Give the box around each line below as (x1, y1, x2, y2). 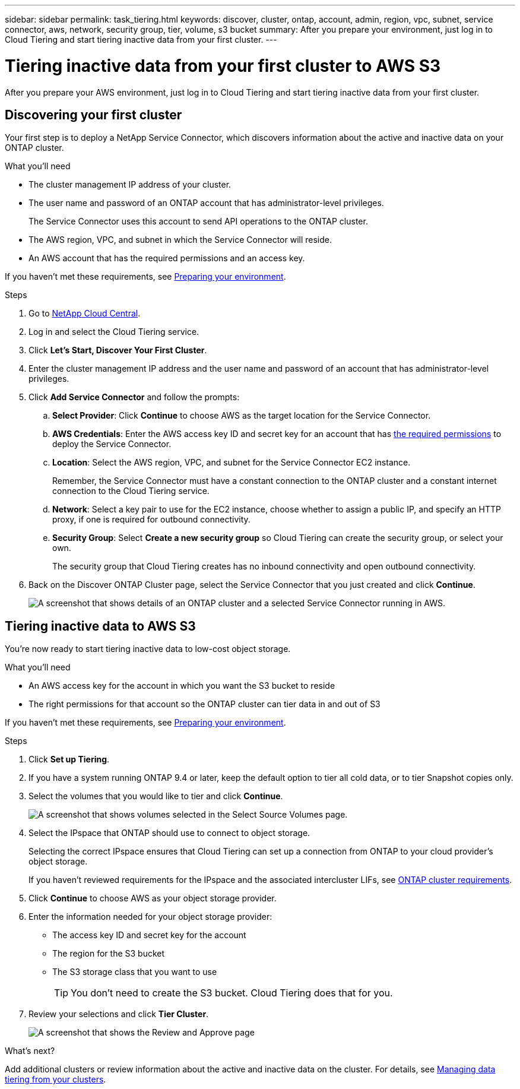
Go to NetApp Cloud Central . (28, 308, 141, 319)
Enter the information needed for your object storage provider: (28, 911, 272, 922)
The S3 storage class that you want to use (52, 967, 217, 977)
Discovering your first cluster (5, 107, 182, 122)
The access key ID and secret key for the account (52, 930, 246, 941)
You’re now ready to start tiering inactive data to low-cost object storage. (5, 644, 291, 654)
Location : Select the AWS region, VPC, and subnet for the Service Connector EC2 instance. (52, 457, 411, 468)
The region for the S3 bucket (52, 948, 165, 959)
